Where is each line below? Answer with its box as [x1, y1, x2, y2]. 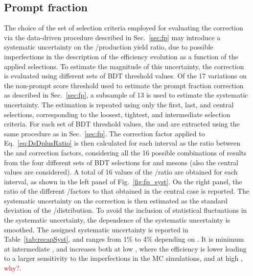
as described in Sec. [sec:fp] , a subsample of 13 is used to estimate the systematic [4, 90, 248, 100]
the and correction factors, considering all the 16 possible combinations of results [4, 147, 247, 157]
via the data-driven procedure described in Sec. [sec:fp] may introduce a [4, 32, 221, 42]
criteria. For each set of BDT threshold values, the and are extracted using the [4, 119, 240, 129]
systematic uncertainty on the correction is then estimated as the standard [4, 195, 228, 205]
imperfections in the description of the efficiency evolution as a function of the [4, 51, 238, 61]
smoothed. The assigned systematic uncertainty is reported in [4, 224, 189, 234]
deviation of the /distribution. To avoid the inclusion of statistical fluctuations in [4, 205, 247, 215]
